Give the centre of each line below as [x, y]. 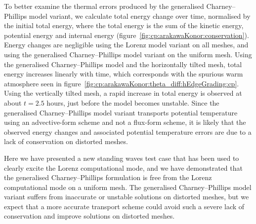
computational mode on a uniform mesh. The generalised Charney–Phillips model [128, 187]
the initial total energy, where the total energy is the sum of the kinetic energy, [124, 25]
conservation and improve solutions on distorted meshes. [89, 216]
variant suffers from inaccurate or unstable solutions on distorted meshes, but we [127, 197]
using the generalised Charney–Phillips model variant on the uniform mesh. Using [128, 54]
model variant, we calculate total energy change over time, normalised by [140, 16]
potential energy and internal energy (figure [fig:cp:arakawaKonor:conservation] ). [127, 35]
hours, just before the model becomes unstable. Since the [133, 102]
